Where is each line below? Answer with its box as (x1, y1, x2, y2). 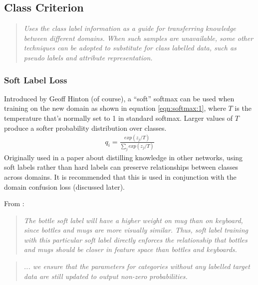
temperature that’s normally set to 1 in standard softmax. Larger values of (4, 112, 233, 123)
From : (4, 198, 24, 209)
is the (235, 103, 252, 113)
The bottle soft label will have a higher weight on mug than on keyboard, (23, 215, 243, 225)
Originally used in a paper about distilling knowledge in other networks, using (4, 152, 243, 162)
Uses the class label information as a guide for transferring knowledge (23, 23, 236, 33)
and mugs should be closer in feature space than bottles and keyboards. (23, 244, 237, 255)
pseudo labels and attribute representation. (23, 52, 153, 62)
